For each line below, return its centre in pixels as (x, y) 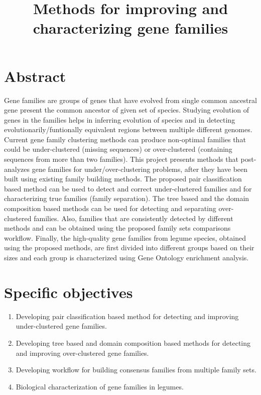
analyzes (17, 169)
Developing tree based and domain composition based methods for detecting (133, 342)
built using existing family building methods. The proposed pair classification (123, 179)
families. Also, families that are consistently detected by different (134, 218)
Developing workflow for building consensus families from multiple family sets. (136, 370)
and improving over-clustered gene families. (82, 353)
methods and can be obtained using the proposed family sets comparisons (117, 228)
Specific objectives (69, 292)
